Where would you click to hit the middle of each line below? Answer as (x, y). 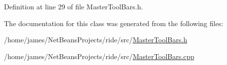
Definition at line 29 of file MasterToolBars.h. (74, 6)
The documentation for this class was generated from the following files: (114, 23)
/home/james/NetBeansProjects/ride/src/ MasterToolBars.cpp (99, 56)
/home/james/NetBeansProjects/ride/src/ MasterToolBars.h (96, 40)
